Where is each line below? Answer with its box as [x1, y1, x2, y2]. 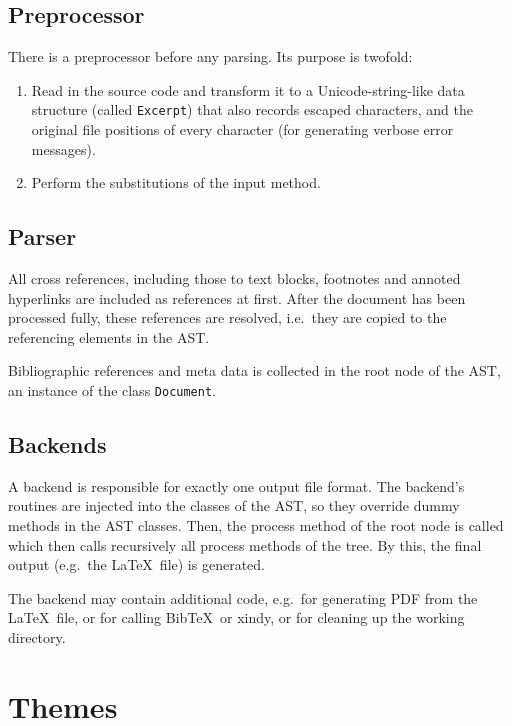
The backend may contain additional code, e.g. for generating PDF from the [8, 587, 478, 608]
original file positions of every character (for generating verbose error [31, 119, 454, 140]
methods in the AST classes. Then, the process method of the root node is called [8, 515, 504, 536]
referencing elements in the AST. [8, 326, 210, 347]
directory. [8, 627, 66, 648]
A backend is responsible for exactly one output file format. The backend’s [8, 475, 465, 496]
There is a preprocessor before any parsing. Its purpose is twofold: [8, 46, 413, 67]
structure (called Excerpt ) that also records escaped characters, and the [31, 99, 473, 120]
